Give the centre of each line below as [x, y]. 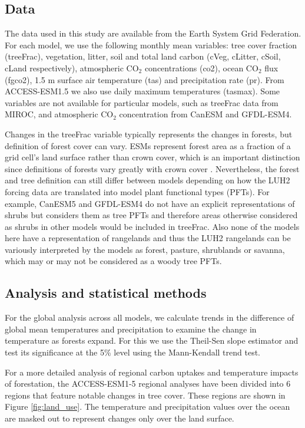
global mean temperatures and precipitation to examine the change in [131, 329]
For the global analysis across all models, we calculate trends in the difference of [150, 317]
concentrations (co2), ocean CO [201, 68]
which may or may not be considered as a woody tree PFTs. [113, 261]
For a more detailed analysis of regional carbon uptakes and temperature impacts [152, 372]
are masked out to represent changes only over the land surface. [120, 418]
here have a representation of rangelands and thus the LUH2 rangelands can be [148, 238]
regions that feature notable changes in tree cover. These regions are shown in [145, 395]
